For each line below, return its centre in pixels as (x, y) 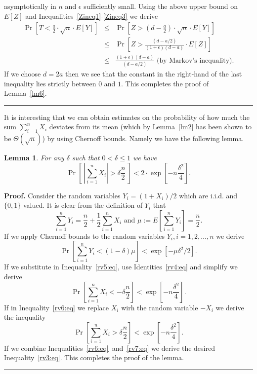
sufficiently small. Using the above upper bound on (161, 6)
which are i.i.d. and (208, 195)
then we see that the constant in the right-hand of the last (154, 73)
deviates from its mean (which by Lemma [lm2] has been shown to (150, 127)
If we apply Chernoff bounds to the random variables (85, 236)
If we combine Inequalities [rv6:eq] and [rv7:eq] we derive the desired (109, 348)
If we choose (22, 73)
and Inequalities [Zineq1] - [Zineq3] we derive (92, 16)
